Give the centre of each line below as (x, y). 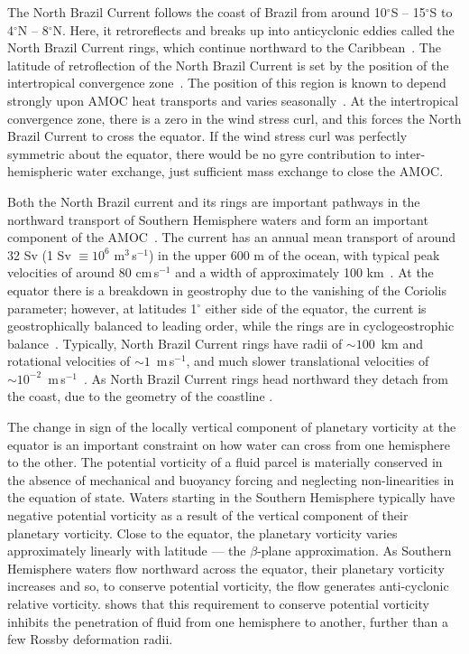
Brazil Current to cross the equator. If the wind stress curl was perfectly (207, 136)
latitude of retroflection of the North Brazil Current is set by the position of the (228, 65)
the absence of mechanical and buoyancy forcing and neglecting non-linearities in (231, 479)
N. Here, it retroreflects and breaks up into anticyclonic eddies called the (253, 29)
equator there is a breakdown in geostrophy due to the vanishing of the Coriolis (227, 290)
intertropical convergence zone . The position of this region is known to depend (227, 83)
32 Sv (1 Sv (39, 254)
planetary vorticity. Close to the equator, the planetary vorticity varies (202, 533)
